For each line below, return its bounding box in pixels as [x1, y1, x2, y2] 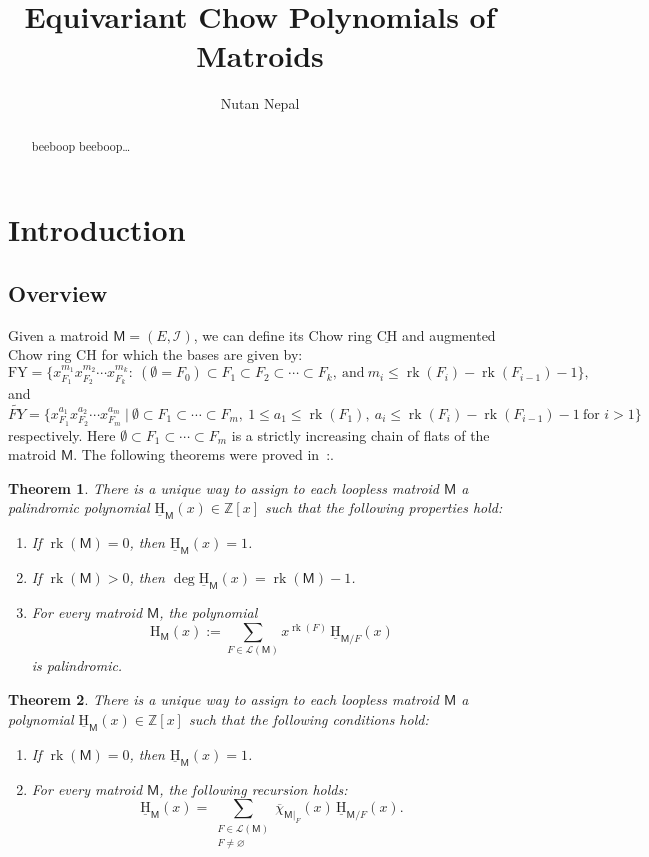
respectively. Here [8, 424, 116, 445]
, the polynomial [159, 602, 258, 623]
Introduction [8, 209, 186, 250]
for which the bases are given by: [101, 344, 303, 365]
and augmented [401, 324, 496, 345]
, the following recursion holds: [159, 778, 348, 799]
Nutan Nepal [220, 93, 300, 114]
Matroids [196, 35, 324, 76]
